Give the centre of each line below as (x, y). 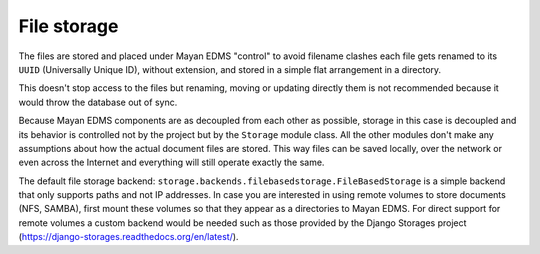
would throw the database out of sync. (98, 102)
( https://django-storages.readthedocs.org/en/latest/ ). (128, 237)
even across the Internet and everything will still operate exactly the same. (171, 162)
